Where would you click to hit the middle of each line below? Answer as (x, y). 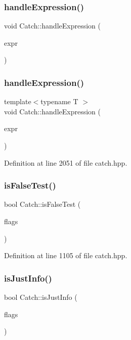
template (18, 101)
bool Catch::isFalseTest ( (42, 204)
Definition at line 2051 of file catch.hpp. (66, 162)
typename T (59, 101)
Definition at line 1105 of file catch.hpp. (66, 255)
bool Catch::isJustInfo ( (41, 297)
